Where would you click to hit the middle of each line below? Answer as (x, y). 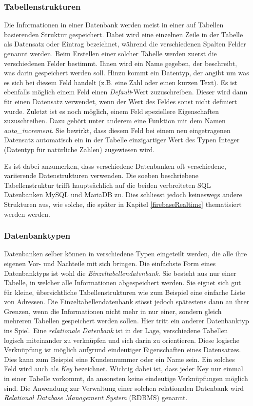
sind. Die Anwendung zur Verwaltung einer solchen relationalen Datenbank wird (124, 388)
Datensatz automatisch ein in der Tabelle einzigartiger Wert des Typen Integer (122, 140)
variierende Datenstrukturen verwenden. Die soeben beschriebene (101, 175)
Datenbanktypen (37, 236)
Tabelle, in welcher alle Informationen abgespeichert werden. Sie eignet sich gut (123, 282)
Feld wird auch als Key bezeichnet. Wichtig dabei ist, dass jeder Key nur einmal (124, 369)
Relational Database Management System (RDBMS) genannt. (96, 397)
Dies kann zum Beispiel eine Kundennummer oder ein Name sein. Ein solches (119, 359)
